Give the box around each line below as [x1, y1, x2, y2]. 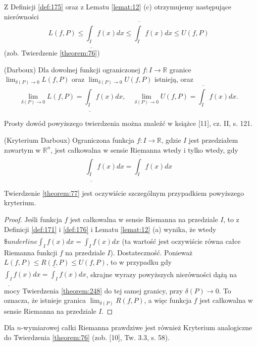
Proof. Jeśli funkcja [4, 214, 62, 225]
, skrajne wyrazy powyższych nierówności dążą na [86, 269, 237, 279]
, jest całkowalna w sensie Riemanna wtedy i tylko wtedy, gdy [51, 144, 239, 155]
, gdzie [161, 134, 181, 145]
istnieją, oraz [154, 74, 194, 84]
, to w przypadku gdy [106, 257, 172, 267]
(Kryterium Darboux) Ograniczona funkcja [4, 134, 135, 145]
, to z [223, 214, 239, 225]
